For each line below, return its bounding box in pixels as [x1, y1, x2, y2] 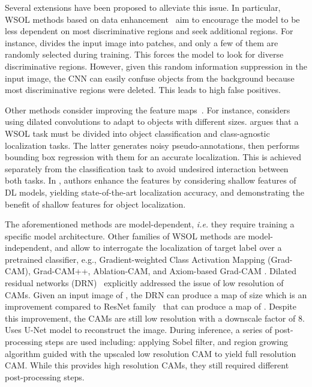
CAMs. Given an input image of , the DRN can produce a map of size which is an [5, 288, 307, 301]
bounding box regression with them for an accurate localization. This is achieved [5, 151, 301, 163]
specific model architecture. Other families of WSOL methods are [5, 229, 245, 242]
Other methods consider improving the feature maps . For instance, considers [5, 103, 290, 116]
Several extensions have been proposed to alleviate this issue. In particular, [5, 1, 281, 13]
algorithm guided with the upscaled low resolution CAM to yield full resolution [5, 347, 296, 359]
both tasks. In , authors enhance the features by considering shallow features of [5, 174, 296, 187]
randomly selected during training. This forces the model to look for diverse [5, 48, 284, 61]
